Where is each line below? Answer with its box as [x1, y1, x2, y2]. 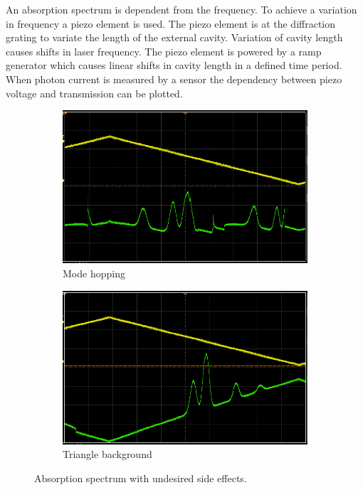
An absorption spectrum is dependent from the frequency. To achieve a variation [6, 2, 357, 16]
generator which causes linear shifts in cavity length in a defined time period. [6, 58, 342, 73]
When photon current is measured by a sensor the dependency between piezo [6, 71, 342, 86]
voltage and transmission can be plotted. [6, 85, 183, 100]
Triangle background [63, 447, 152, 462]
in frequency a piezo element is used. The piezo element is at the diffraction [6, 16, 336, 31]
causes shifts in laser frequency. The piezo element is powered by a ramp [6, 43, 322, 58]
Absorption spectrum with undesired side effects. [34, 470, 247, 485]
